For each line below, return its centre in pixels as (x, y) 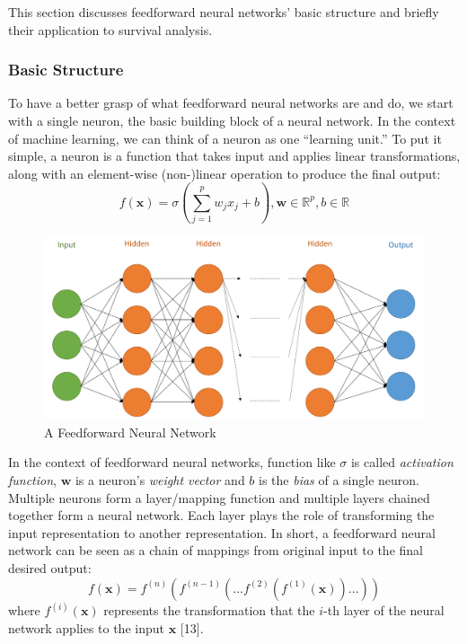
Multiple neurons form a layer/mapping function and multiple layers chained (219, 497)
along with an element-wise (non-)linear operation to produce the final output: (225, 173)
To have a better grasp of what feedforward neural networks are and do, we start (231, 103)
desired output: (50, 567)
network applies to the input (86, 627)
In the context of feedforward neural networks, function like (172, 462)
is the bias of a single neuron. (339, 480)
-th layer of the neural (384, 610)
